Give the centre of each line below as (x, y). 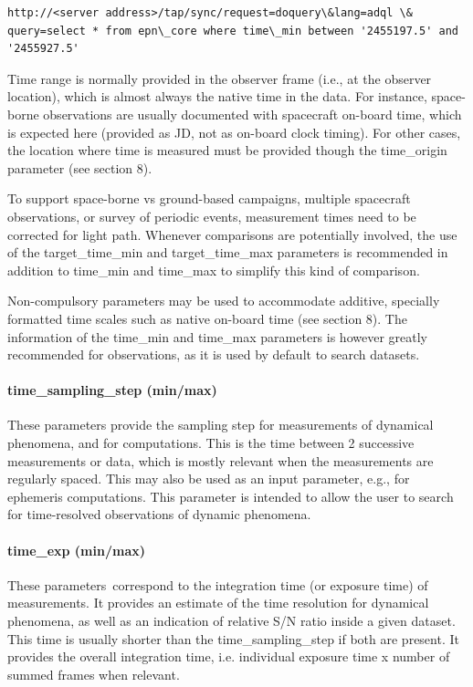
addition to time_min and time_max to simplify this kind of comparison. (214, 270)
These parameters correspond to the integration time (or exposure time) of (218, 584)
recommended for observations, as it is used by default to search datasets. (214, 354)
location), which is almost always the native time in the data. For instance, (217, 96)
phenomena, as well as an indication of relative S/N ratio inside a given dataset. (231, 621)
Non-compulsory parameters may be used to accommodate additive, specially (224, 301)
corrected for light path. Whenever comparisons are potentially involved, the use (232, 234)
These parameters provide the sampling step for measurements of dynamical (221, 425)
